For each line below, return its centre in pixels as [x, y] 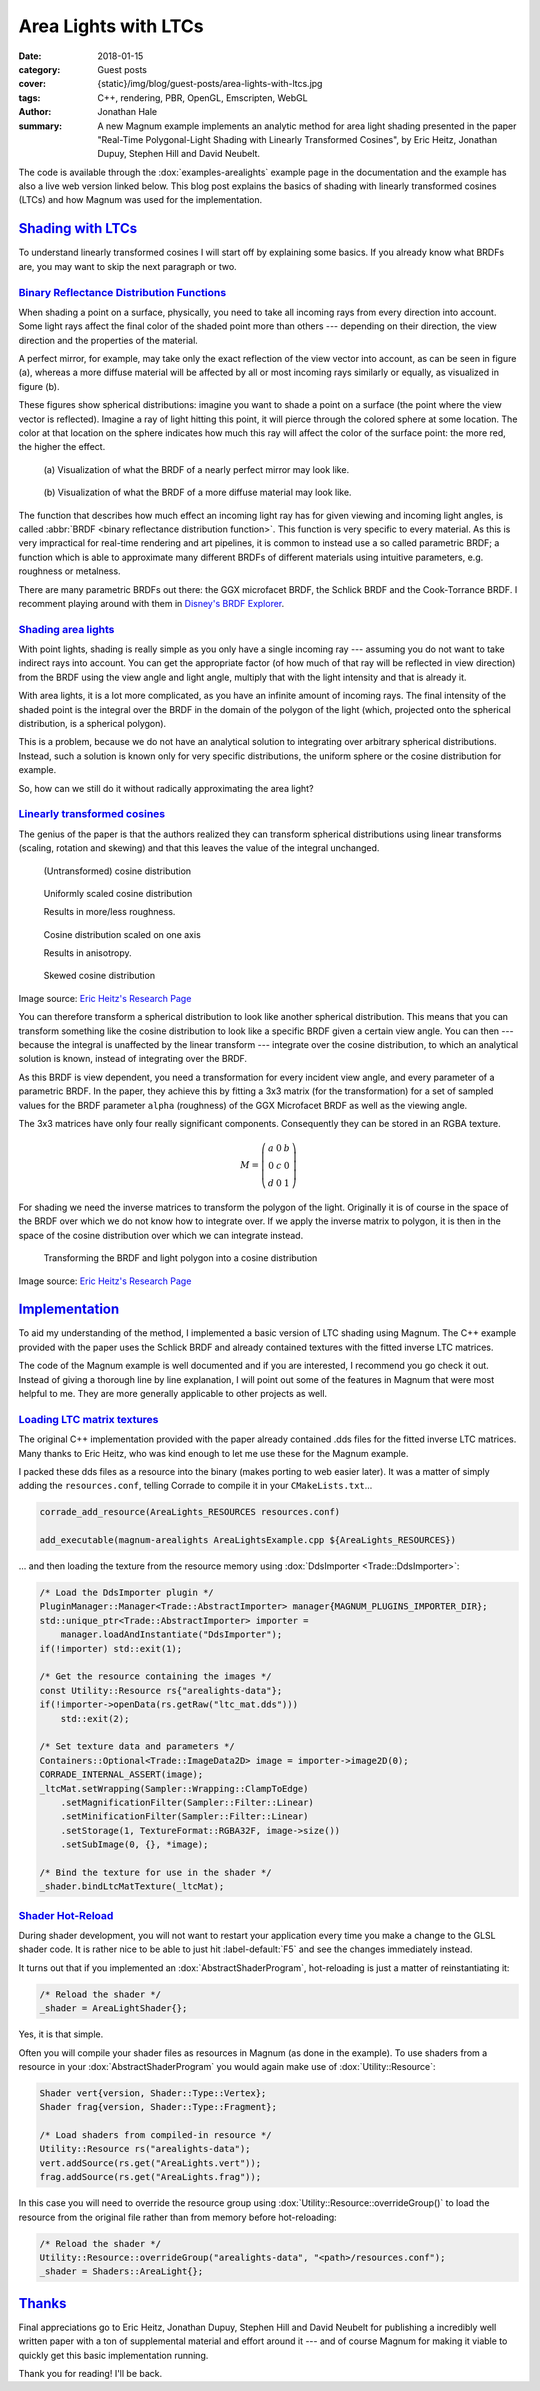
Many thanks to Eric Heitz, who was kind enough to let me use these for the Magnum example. [213, 1453]
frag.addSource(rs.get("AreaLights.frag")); [150, 2177]
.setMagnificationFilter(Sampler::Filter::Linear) [187, 1802]
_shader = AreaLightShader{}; [113, 2008]
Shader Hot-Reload [66, 1915]
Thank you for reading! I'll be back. [90, 2374]
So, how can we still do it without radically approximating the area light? [166, 788]
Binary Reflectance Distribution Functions [122, 292]
